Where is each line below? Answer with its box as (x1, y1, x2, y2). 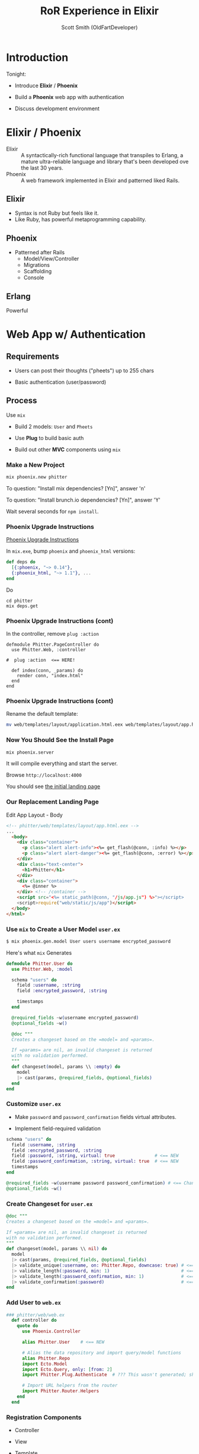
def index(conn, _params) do (11, 668, 84, 674)
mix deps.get (6, 603, 38, 609)
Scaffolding (23, 268, 52, 275)
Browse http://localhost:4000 (6, 771, 82, 779)
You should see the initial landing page (6, 783, 101, 790)
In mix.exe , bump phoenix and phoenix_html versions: (6, 547, 136, 555)
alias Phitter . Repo (21, 1355, 70, 1361)
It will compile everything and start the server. (6, 760, 118, 767)
